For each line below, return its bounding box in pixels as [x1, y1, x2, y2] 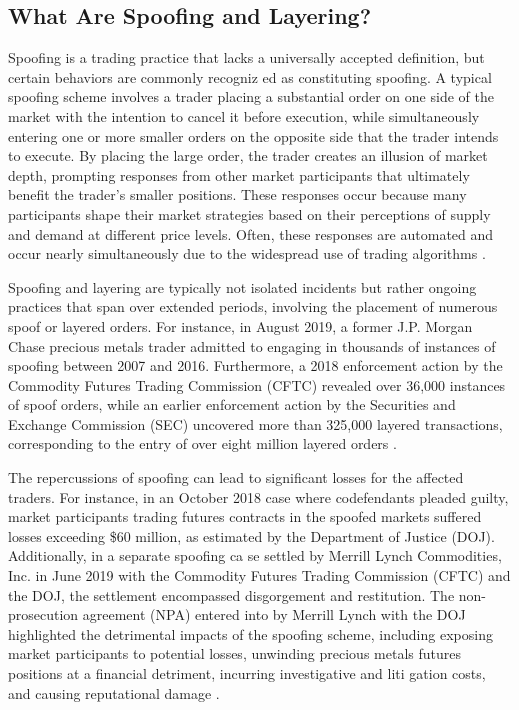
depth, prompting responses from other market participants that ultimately [8, 164, 470, 185]
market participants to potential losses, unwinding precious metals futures [8, 643, 461, 664]
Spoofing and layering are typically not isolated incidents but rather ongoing [8, 276, 477, 297]
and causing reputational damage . [8, 682, 220, 703]
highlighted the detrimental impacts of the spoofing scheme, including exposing [8, 623, 493, 644]
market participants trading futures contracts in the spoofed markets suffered [8, 506, 482, 527]
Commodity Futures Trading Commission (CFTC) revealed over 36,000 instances [8, 374, 506, 395]
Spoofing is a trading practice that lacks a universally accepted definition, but [8, 47, 485, 68]
